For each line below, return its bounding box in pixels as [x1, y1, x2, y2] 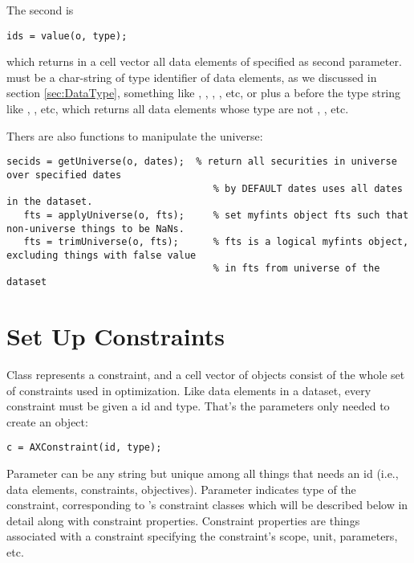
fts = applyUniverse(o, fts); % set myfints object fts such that [23, 209, 409, 221]
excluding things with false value [6, 249, 197, 261]
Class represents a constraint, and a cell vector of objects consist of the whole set [6, 365, 405, 382]
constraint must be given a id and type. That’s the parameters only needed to [6, 398, 390, 414]
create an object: [6, 413, 88, 430]
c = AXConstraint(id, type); [6, 442, 162, 454]
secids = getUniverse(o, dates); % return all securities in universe [6, 156, 397, 168]
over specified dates [6, 169, 122, 181]
